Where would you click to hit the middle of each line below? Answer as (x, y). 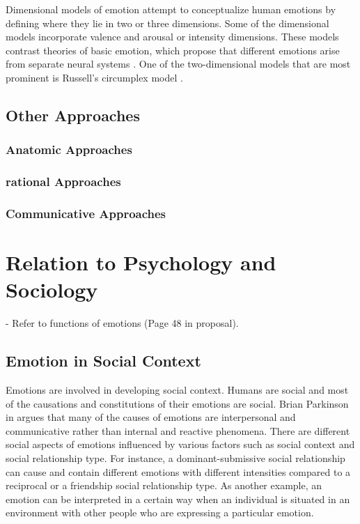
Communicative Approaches (86, 213)
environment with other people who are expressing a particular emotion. (160, 513)
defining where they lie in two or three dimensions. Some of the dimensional (167, 23)
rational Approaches (63, 182)
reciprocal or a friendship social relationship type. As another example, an (164, 485)
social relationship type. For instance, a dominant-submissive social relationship (175, 457)
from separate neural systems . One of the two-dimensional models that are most (178, 64)
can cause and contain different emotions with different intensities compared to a (178, 471)
